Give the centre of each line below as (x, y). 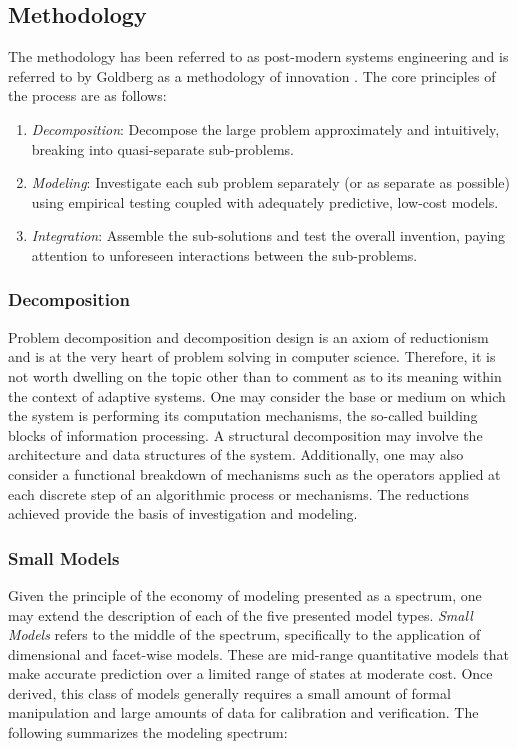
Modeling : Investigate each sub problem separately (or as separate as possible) (271, 182)
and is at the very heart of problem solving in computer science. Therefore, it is (252, 356)
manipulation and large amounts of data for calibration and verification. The (243, 712)
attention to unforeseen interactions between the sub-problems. (224, 254)
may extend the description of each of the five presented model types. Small (240, 614)
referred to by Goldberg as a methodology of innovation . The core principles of (252, 75)
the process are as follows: (87, 95)
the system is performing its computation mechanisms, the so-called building (243, 415)
